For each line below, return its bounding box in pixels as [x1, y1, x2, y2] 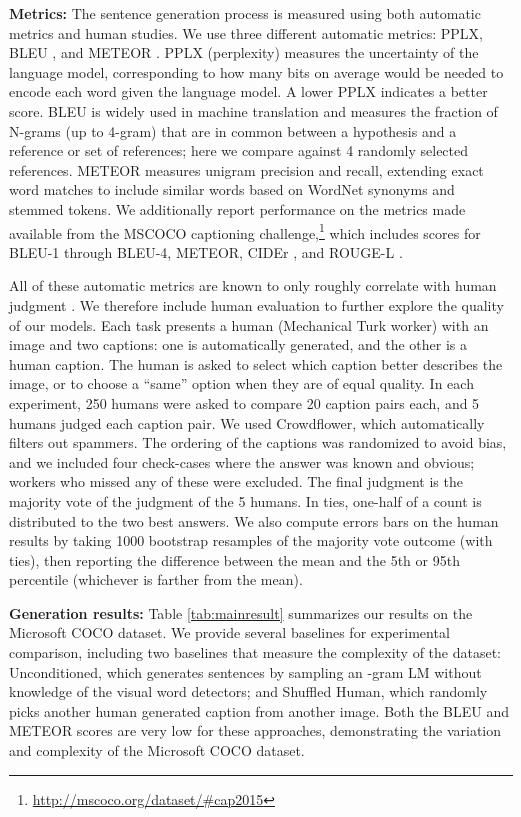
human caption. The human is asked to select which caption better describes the [9, 353, 503, 374]
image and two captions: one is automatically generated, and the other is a [9, 334, 468, 355]
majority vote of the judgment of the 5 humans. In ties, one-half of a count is [9, 490, 482, 511]
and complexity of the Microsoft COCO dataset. [9, 740, 305, 761]
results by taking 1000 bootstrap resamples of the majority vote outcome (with [9, 530, 493, 551]
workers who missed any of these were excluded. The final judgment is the [9, 471, 463, 492]
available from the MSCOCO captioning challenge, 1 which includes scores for [9, 219, 481, 243]
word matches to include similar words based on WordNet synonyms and [9, 179, 455, 200]
